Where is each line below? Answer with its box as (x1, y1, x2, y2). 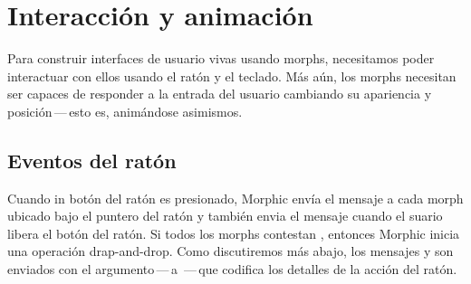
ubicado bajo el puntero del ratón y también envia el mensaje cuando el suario (7, 206, 443, 225)
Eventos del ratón (7, 146, 177, 174)
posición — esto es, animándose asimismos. (7, 101, 243, 120)
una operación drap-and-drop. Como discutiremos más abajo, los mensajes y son (7, 241, 454, 260)
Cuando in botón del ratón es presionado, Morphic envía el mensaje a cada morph (7, 188, 464, 207)
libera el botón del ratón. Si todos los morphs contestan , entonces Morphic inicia (7, 223, 460, 242)
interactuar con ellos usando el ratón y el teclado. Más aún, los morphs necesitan (7, 66, 457, 85)
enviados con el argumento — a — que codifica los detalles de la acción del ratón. (7, 260, 457, 279)
